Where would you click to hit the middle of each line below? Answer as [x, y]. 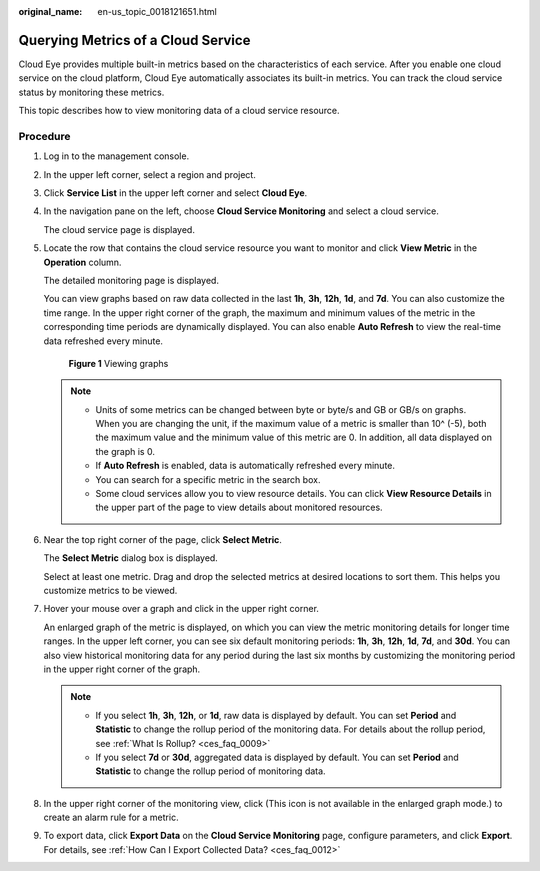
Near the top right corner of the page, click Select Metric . [162, 539]
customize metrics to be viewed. [110, 590]
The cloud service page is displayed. [119, 229]
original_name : [50, 11]
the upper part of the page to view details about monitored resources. [239, 507]
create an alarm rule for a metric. [111, 817]
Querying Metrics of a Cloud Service [134, 40]
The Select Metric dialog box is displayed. [131, 558]
